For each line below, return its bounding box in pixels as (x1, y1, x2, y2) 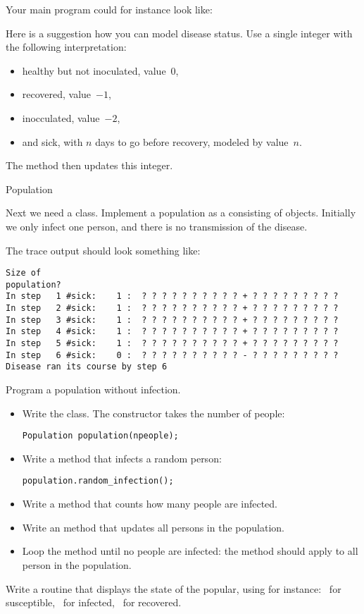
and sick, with (22, 134, 83, 149)
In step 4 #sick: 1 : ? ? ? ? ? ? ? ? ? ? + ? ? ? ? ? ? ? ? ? (6, 326, 339, 337)
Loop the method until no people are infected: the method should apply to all (22, 544, 358, 558)
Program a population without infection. (6, 382, 181, 397)
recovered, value (22, 87, 92, 102)
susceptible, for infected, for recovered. (6, 595, 182, 610)
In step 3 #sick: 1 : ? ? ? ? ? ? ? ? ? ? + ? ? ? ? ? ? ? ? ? (6, 314, 339, 325)
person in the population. (22, 557, 132, 572)
